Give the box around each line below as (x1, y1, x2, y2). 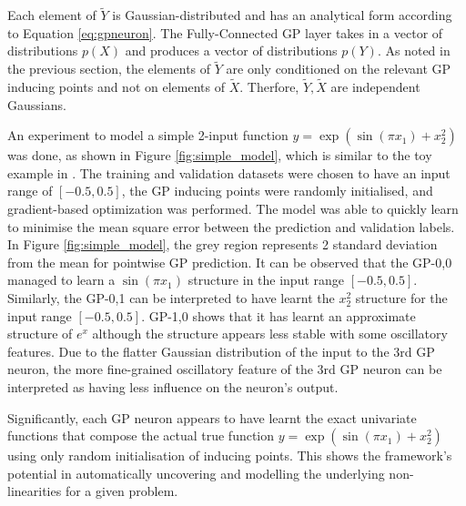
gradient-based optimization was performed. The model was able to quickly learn (7, 199, 459, 218)
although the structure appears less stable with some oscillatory (92, 324, 448, 343)
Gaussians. (7, 95, 66, 114)
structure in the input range (187, 270, 345, 289)
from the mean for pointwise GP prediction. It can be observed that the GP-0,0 (7, 252, 452, 271)
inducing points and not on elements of (7, 77, 225, 96)
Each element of (7, 5, 96, 25)
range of (7, 181, 53, 200)
